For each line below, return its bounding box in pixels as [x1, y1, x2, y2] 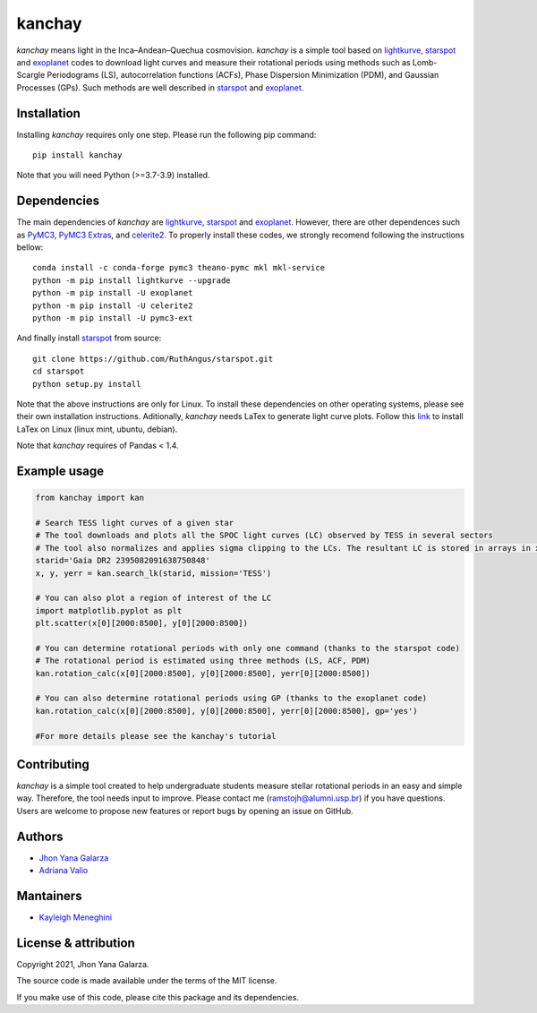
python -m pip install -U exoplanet [32, 288, 193, 298]
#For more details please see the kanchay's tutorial [35, 731, 277, 741]
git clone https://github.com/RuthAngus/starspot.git [32, 354, 273, 364]
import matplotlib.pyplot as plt [35, 605, 183, 615]
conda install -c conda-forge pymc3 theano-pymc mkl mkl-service [32, 262, 326, 273]
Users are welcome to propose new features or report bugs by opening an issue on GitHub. [16, 805, 354, 816]
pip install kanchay [32, 150, 123, 160]
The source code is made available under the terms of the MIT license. [16, 975, 277, 986]
